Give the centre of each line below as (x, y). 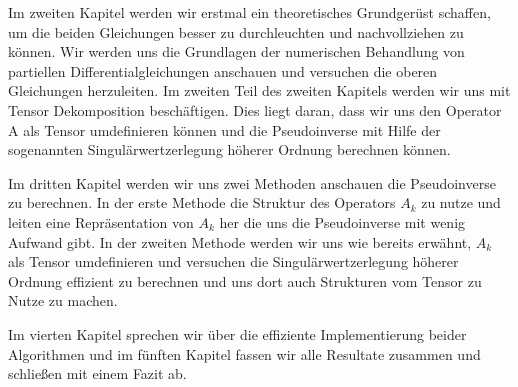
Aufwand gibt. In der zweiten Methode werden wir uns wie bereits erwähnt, (240, 241)
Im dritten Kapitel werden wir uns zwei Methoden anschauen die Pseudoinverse (252, 182)
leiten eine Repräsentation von (101, 221)
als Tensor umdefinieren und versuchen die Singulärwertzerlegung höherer (233, 261)
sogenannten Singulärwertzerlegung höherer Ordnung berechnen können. (229, 149)
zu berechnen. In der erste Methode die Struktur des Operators (202, 202)
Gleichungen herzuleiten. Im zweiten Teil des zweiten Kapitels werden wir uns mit (259, 90)
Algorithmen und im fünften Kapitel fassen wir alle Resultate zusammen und (244, 353)
